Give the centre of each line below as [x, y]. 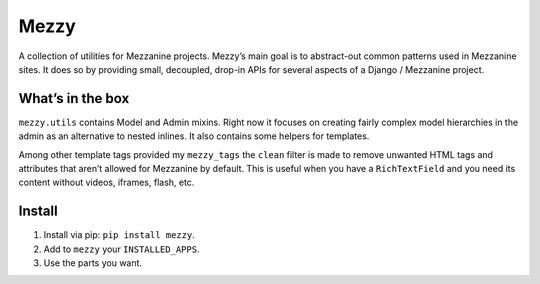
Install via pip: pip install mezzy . [119, 235]
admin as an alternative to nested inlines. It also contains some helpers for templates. [194, 136]
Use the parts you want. [93, 263]
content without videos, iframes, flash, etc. [106, 182]
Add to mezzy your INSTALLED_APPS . [121, 249]
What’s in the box [74, 98]
